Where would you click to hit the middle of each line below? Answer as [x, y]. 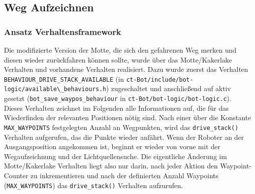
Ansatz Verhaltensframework [63, 31]
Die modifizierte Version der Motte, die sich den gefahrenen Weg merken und [120, 50]
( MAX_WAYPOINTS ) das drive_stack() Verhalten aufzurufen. [94, 185]
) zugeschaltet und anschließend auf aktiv [168, 88]
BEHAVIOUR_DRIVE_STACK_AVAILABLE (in [64, 79]
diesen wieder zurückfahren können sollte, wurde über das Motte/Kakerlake [118, 59]
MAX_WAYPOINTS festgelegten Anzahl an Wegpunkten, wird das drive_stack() [121, 127]
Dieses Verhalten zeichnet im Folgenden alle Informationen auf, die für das [116, 108]
